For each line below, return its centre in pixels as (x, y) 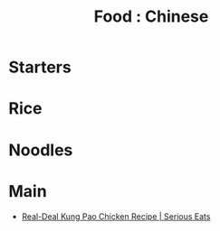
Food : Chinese (151, 17)
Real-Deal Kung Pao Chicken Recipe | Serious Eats (116, 216)
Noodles (41, 150)
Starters (40, 67)
